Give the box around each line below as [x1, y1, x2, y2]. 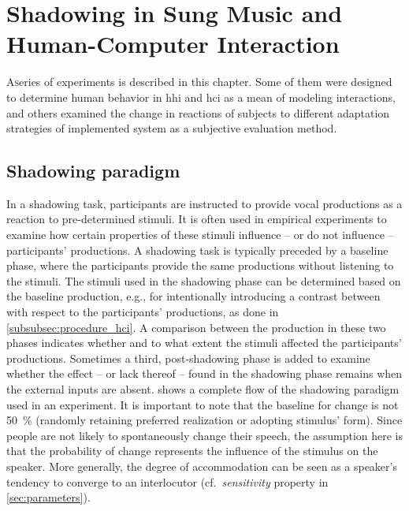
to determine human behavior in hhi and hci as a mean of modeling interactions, [6, 88, 396, 105]
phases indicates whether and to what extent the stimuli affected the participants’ [6, 334, 402, 351]
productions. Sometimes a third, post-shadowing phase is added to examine [6, 349, 370, 366]
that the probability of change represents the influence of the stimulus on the [6, 442, 378, 459]
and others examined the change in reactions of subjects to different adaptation [6, 104, 390, 121]
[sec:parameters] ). [6, 489, 91, 505]
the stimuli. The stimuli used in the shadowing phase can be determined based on [6, 272, 401, 289]
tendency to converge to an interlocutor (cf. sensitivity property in [6, 473, 329, 490]
